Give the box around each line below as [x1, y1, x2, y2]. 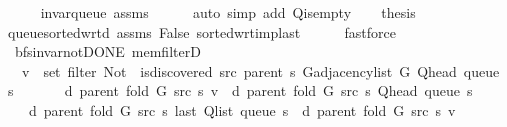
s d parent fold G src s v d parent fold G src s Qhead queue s [7, 80, 473, 101]
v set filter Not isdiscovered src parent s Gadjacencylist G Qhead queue [21, 60, 500, 81]
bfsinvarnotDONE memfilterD [14, 41, 201, 62]
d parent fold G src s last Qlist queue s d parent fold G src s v [28, 99, 456, 120]
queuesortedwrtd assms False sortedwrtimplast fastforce [7, 21, 396, 42]
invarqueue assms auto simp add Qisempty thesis [40, 2, 416, 22]
